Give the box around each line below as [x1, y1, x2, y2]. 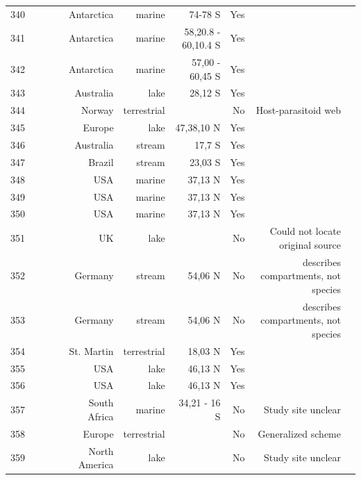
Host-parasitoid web [255, 103, 341, 117]
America [78, 457, 114, 472]
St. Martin [69, 343, 114, 358]
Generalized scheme [258, 426, 341, 440]
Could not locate [269, 224, 341, 238]
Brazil [88, 154, 114, 169]
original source [279, 237, 341, 251]
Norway [81, 103, 114, 117]
